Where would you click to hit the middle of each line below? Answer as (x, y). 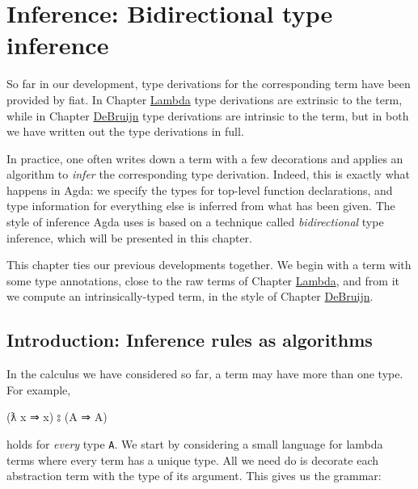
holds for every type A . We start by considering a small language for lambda (195, 444)
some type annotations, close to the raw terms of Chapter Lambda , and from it (203, 280)
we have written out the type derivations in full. (125, 131)
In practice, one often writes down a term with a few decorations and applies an (205, 158)
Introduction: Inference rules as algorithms (190, 340)
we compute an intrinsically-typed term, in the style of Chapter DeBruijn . (190, 296)
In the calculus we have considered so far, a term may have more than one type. (205, 374)
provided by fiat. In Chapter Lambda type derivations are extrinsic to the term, (205, 99)
